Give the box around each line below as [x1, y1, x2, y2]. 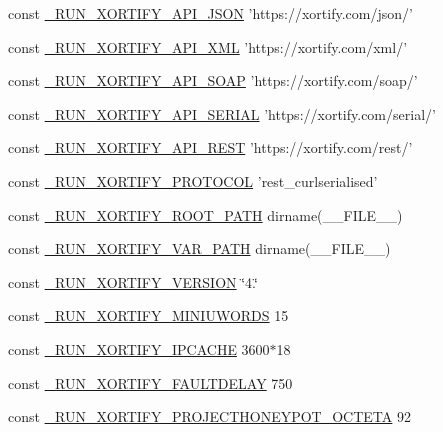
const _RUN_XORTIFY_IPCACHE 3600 [8, 338, 270, 359]
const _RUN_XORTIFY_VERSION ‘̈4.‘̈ [8, 271, 258, 292]
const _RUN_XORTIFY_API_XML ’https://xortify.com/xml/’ [8, 36, 408, 57]
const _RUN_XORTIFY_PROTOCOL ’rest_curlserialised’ [8, 170, 378, 191]
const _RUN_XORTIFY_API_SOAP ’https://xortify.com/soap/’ [8, 70, 418, 91]
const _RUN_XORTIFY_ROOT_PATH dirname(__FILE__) [8, 204, 403, 225]
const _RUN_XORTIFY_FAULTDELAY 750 [8, 372, 293, 393]
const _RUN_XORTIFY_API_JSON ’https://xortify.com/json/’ [8, 3, 413, 23]
